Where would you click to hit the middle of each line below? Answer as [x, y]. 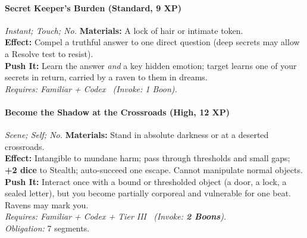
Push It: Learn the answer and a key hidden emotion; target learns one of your [151, 65]
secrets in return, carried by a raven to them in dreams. [106, 77]
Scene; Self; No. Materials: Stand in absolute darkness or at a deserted [137, 135]
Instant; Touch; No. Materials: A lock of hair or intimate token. [124, 30]
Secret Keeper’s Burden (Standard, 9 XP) [93, 7]
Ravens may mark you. [47, 204]
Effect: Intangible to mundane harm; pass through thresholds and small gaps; [148, 158]
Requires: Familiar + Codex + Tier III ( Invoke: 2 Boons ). [116, 216]
